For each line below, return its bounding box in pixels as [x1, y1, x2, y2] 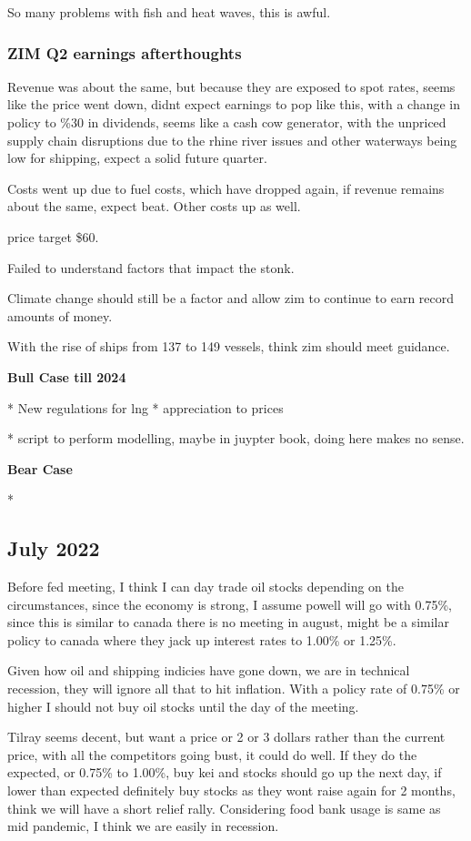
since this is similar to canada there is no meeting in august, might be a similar [7, 613, 449, 632]
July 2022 [7, 534, 100, 562]
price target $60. [7, 227, 99, 246]
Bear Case [7, 459, 73, 478]
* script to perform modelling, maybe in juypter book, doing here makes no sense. [7, 429, 465, 448]
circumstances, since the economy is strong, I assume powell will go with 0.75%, [7, 594, 452, 613]
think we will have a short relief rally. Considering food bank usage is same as [7, 798, 441, 817]
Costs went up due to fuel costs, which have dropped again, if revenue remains [7, 178, 445, 198]
